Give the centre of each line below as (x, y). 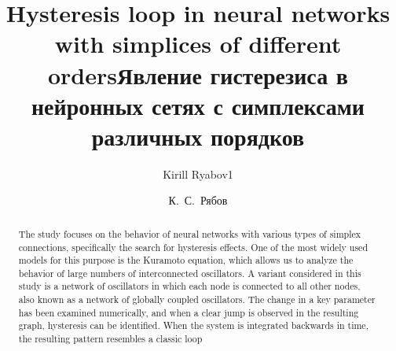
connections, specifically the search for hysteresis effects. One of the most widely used (193, 247)
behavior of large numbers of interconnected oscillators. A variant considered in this (190, 273)
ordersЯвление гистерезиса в (198, 74)
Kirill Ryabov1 (198, 174)
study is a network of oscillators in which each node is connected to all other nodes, (189, 286)
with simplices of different (198, 44)
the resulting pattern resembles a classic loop (110, 339)
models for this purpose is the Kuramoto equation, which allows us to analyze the (186, 260)
